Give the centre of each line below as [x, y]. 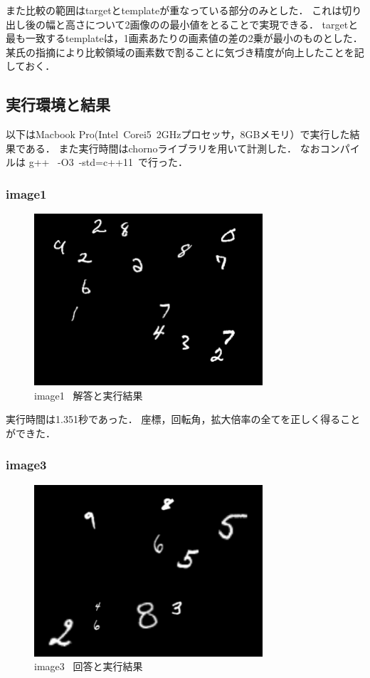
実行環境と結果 [58, 104]
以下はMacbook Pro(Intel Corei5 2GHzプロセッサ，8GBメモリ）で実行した [178, 134]
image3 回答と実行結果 [89, 666]
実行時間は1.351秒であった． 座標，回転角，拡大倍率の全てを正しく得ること [183, 419]
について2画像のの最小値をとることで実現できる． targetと [222, 24]
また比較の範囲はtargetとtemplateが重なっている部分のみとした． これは [174, 10]
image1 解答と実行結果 [89, 395]
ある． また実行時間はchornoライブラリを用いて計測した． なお [173, 148]
